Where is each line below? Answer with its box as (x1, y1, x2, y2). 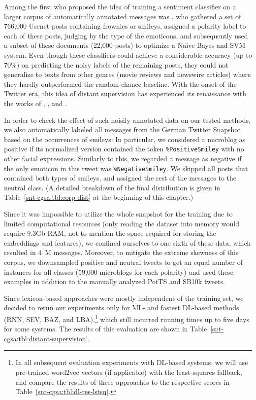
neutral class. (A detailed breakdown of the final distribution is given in (4, 182, 221, 192)
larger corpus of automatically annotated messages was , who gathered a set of (4, 11, 241, 21)
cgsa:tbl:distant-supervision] (4, 333, 88, 343)
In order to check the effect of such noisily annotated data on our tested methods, (4, 114, 251, 125)
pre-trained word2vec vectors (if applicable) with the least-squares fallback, (15, 366, 242, 377)
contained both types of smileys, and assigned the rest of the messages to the (4, 173, 237, 183)
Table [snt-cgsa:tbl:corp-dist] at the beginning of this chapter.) (4, 192, 193, 202)
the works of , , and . (4, 98, 67, 108)
